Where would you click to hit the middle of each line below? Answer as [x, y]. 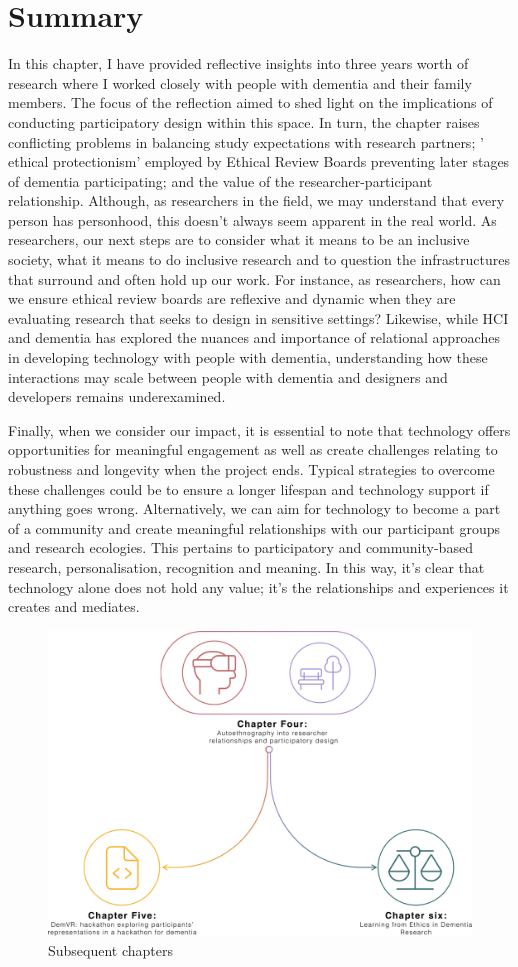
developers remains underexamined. [117, 396]
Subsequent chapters [111, 949]
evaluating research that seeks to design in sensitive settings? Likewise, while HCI [258, 317]
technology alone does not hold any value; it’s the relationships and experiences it [258, 586]
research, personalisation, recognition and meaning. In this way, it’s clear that [246, 566]
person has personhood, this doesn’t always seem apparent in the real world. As [252, 219]
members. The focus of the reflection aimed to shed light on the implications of [250, 102]
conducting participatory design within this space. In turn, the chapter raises [244, 121]
